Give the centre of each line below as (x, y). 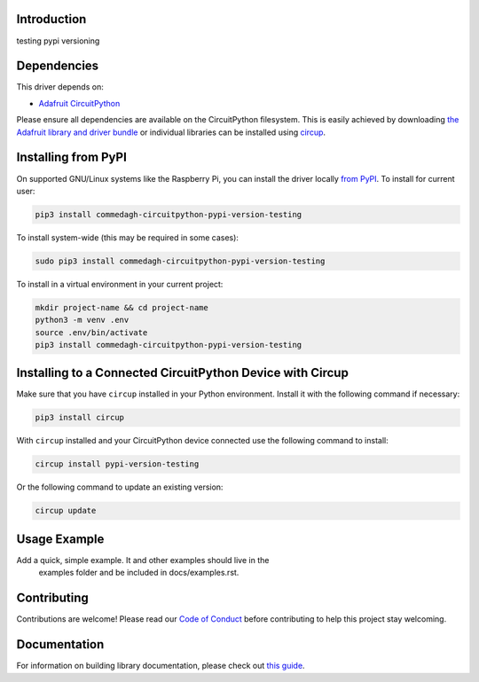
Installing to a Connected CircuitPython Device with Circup (183, 373)
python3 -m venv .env (82, 320)
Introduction (51, 19)
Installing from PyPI (72, 157)
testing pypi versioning (58, 41)
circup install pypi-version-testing (117, 464)
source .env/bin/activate (91, 332)
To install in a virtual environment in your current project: (120, 284)
